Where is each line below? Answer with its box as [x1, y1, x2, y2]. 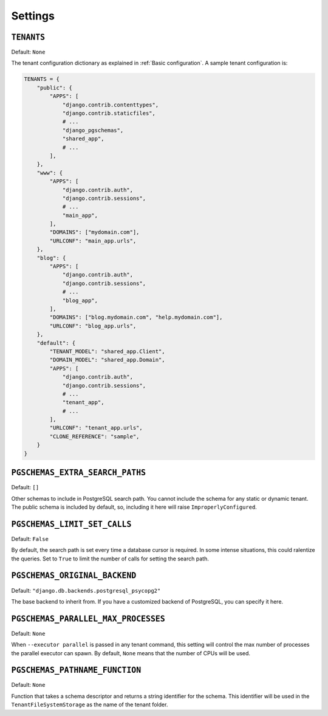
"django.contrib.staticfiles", [62, 110, 156, 117]
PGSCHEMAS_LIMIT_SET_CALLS [11, 519, 132, 529]
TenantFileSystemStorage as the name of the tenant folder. [11, 701, 168, 708]
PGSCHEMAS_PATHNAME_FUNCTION [11, 666, 142, 675]
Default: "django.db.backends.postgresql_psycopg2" [11, 587, 161, 594]
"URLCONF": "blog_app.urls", [49, 322, 137, 329]
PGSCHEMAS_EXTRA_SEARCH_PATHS [11, 468, 146, 478]
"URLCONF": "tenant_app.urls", [49, 424, 143, 432]
